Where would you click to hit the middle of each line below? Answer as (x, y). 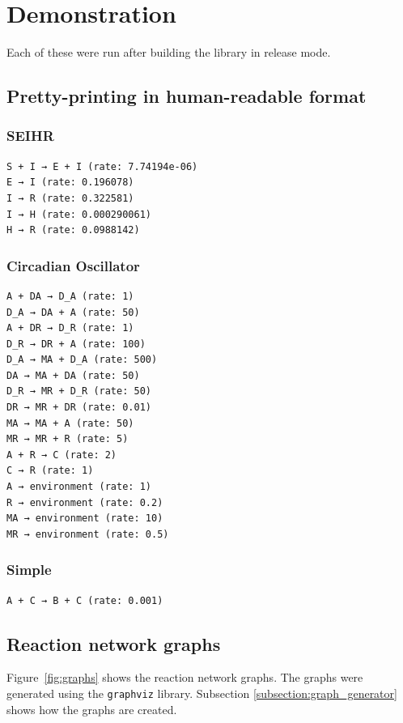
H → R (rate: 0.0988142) (73, 230)
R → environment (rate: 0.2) (85, 502)
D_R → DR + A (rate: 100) (76, 344)
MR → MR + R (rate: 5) (68, 439)
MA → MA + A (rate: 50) (70, 423)
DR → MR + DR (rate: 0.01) (79, 408)
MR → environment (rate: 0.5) (88, 534)
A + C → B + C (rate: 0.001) (85, 600)
